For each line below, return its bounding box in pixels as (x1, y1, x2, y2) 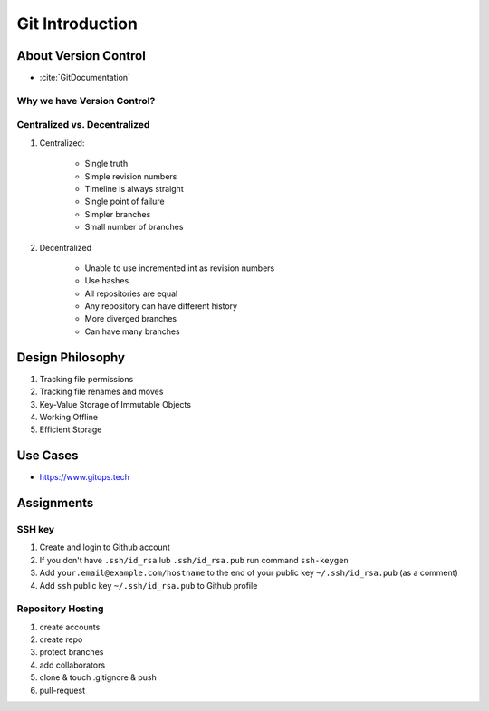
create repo (39, 634, 83, 645)
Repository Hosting (16, 602, 104, 615)
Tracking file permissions (39, 373, 134, 384)
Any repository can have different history (84, 301, 238, 312)
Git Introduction (16, 14, 138, 34)
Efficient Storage (39, 424, 102, 435)
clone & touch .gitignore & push (39, 672, 158, 683)
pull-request (39, 685, 86, 696)
